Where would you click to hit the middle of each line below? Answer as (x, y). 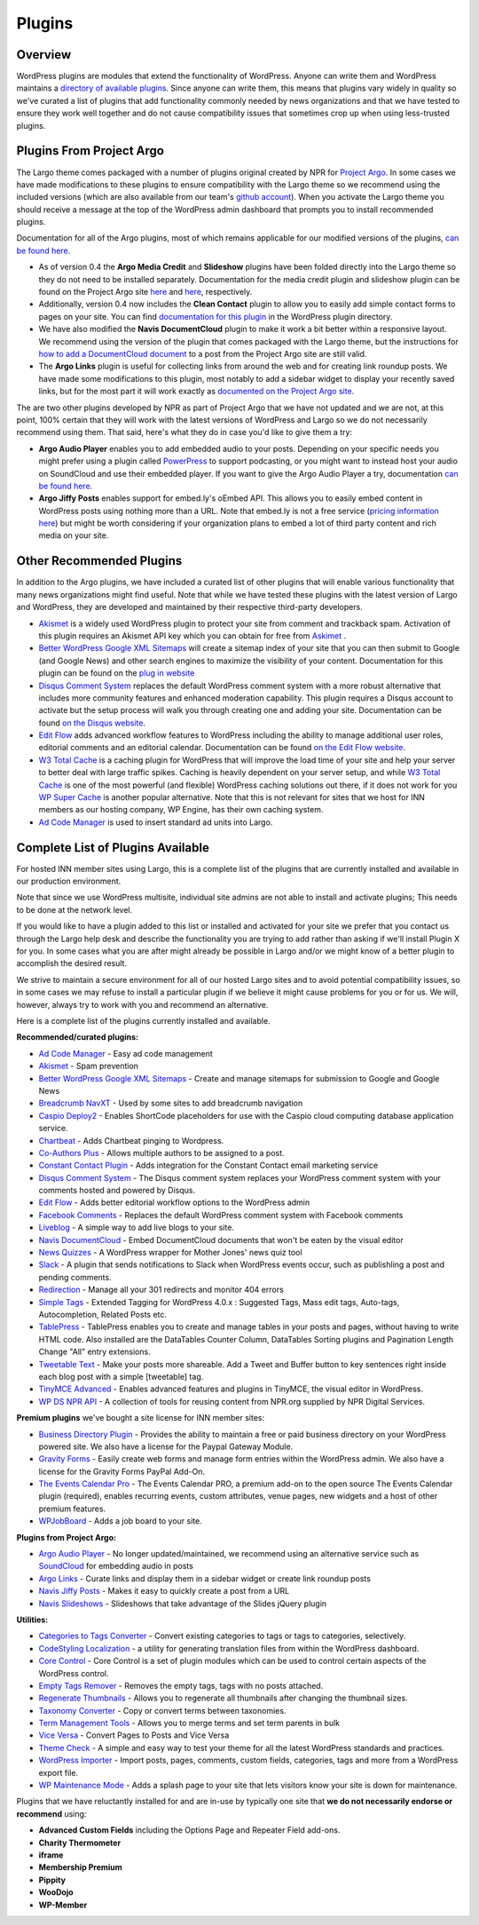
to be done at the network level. (75, 909)
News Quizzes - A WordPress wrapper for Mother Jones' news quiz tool (170, 1253)
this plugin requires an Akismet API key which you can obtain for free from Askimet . (192, 636)
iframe (51, 1855)
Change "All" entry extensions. (94, 1352)
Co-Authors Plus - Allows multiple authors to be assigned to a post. (161, 1153)
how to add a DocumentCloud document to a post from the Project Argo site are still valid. (203, 354)
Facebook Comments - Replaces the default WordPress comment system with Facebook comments (221, 1215)
